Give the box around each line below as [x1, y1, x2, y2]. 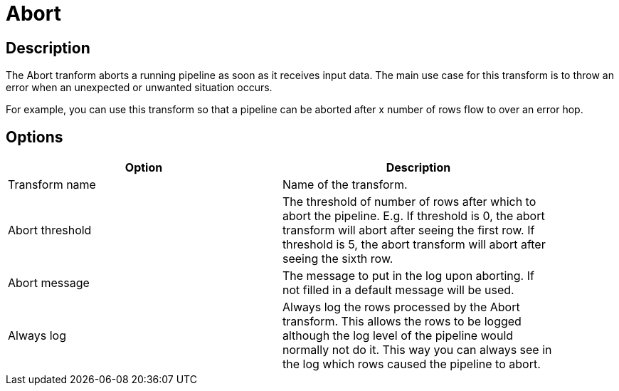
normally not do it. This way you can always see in [282, 343, 552, 358]
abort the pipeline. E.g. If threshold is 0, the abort [282, 209, 545, 224]
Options [6, 127, 63, 146]
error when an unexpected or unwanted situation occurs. [6, 81, 273, 94]
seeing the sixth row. [282, 251, 393, 266]
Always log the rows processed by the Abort [282, 300, 520, 315]
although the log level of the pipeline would [282, 328, 514, 343]
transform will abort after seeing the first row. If [282, 223, 535, 238]
